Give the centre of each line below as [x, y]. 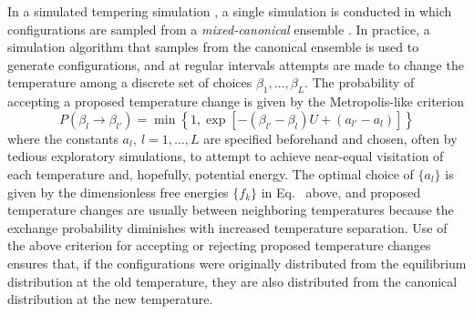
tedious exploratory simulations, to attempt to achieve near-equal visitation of [226, 156]
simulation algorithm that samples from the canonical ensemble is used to [213, 47]
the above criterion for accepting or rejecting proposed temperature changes [219, 245]
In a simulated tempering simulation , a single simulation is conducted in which [230, 11]
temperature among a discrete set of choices [130, 82]
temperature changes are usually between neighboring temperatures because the [231, 210]
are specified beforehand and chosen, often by [330, 138]
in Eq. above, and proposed [341, 192]
